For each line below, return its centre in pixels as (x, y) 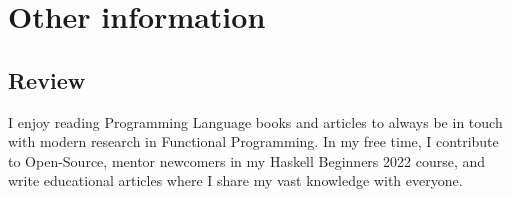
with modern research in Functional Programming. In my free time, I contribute (253, 141)
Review (47, 79)
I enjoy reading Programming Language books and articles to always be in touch (255, 121)
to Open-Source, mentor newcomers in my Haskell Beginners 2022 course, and (247, 160)
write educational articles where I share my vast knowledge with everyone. (235, 180)
